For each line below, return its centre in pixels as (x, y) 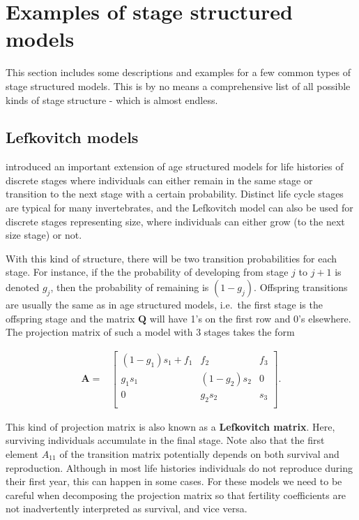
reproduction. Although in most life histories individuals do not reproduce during (179, 467)
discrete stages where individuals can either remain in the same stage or (159, 180)
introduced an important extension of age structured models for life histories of (175, 166)
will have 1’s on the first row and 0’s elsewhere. (250, 318)
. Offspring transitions (301, 287)
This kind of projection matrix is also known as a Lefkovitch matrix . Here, (170, 426)
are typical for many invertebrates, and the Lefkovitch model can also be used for (179, 208)
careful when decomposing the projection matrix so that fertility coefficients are (176, 495)
